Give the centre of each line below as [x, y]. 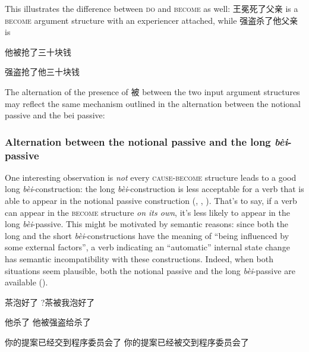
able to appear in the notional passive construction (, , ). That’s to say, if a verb [151, 201]
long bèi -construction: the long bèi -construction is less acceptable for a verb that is [154, 189]
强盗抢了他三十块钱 [42, 72]
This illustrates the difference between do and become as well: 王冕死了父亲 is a [152, 8]
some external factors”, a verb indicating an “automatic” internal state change [147, 247]
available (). [26, 282]
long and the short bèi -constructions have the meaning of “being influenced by [147, 235]
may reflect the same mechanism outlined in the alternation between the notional [153, 103]
